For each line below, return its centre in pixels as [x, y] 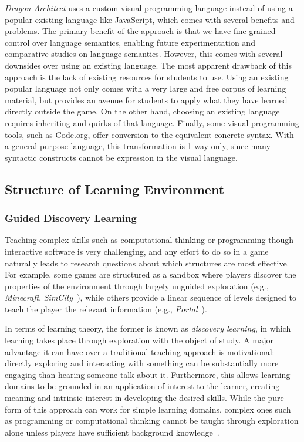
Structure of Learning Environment [115, 189]
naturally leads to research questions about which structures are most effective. [147, 263]
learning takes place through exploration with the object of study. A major [139, 340]
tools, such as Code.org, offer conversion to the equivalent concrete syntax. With [149, 134]
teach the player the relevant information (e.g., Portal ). [106, 308]
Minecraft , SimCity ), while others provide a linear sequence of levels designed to [151, 297]
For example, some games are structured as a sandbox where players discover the [151, 274]
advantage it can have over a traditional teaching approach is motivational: [140, 351]
